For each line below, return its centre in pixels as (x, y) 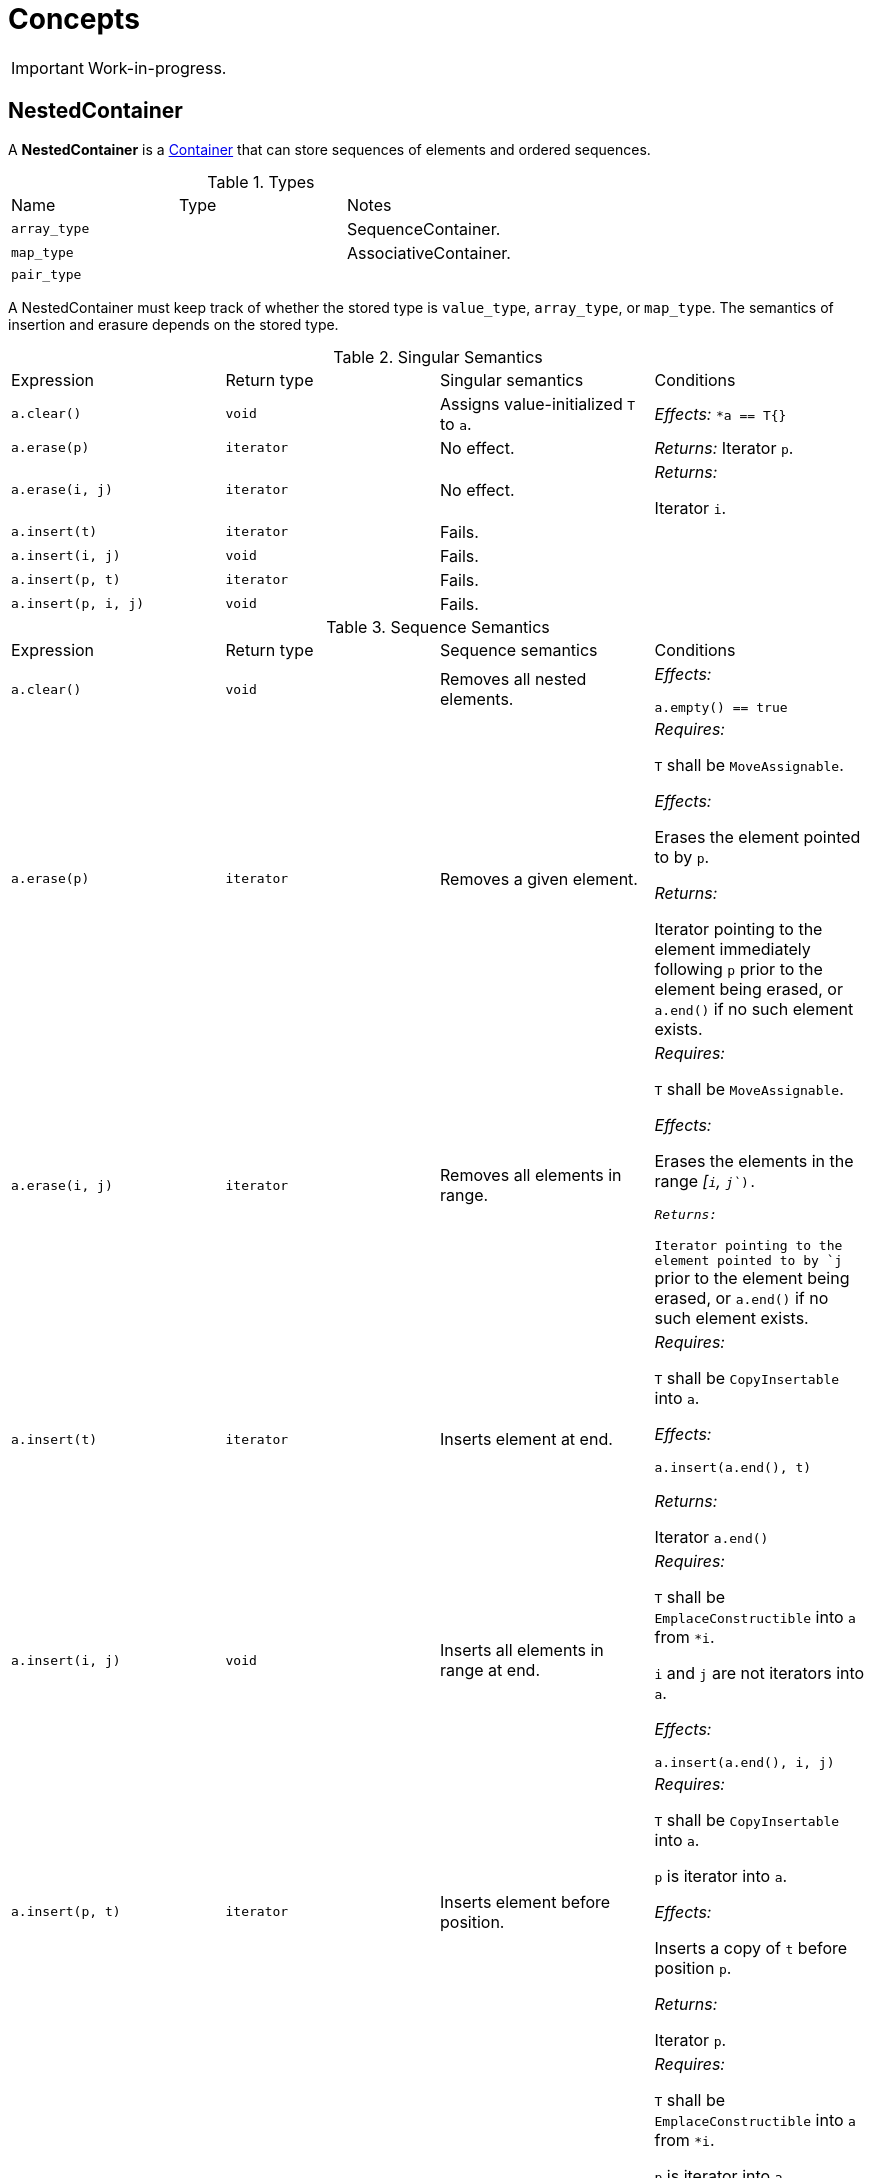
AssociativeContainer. (428, 252)
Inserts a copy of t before (751, 1947)
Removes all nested (513, 679)
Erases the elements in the (754, 1160)
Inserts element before (525, 1901)
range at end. (490, 1670)
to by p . (682, 856)
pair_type (46, 274)
